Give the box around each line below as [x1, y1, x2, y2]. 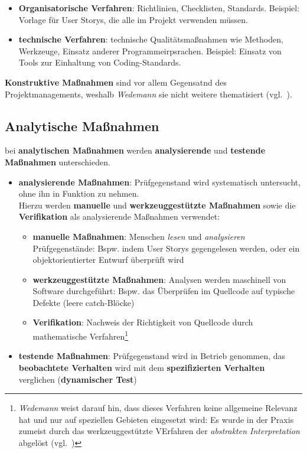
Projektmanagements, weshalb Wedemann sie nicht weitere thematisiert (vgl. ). [5, 87, 292, 100]
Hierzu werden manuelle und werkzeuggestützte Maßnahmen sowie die [18, 198, 296, 211]
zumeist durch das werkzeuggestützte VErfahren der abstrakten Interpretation [18, 425, 300, 437]
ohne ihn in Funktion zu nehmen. [18, 187, 139, 200]
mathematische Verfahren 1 [32, 328, 129, 342]
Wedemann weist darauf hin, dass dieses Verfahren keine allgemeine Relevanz [18, 402, 298, 414]
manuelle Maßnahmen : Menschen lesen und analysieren [32, 230, 245, 242]
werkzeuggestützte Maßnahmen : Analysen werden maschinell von [32, 273, 286, 285]
